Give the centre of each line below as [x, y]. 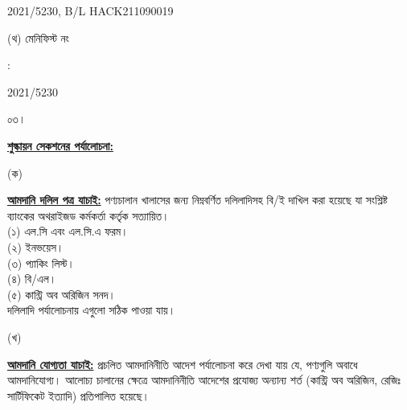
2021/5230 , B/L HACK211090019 [90, 10]
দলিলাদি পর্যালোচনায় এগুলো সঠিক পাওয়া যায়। [92, 310]
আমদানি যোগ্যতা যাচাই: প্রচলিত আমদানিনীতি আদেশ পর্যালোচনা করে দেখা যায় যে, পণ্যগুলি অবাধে [183, 364]
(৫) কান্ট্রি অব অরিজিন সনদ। [62, 294]
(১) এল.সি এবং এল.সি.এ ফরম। [68, 231]
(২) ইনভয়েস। [36, 246]
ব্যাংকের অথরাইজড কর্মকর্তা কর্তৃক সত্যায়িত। [88, 215]
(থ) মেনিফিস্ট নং [38, 37]
